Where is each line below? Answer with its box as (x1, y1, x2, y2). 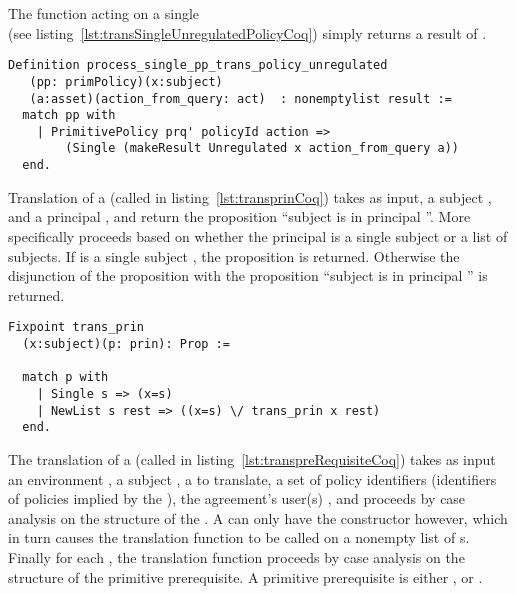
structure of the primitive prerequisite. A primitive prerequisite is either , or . (8, 566, 483, 587)
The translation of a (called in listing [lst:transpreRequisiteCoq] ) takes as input (8, 448, 496, 469)
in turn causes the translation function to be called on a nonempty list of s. (8, 527, 470, 548)
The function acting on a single (8, 3, 200, 23)
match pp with (22, 108, 116, 123)
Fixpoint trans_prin (8, 320, 145, 335)
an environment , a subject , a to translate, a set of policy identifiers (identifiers (8, 468, 497, 489)
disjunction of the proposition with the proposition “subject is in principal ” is (8, 265, 488, 286)
